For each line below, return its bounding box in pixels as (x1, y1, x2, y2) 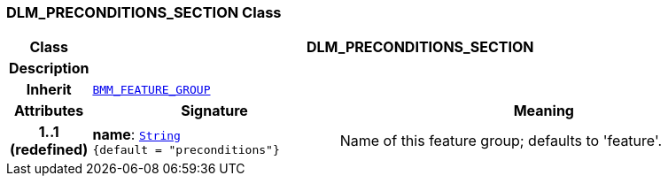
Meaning (513, 102, 574, 120)
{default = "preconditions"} (92, 142, 280, 156)
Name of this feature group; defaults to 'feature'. (339, 132, 663, 150)
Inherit (26, 80, 72, 99)
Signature (181, 102, 248, 120)
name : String (92, 125, 181, 143)
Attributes (14, 102, 84, 120)
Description (9, 59, 89, 78)
